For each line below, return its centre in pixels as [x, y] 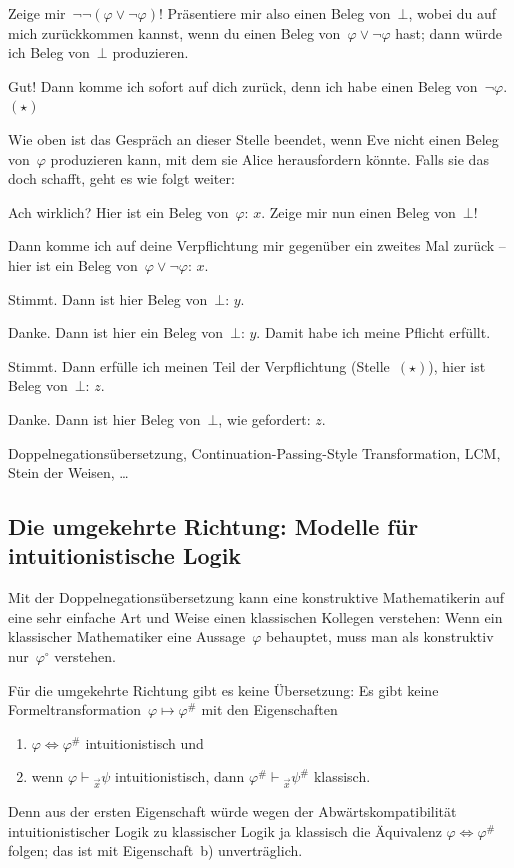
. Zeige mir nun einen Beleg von [358, 211]
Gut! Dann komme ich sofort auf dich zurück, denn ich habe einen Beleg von [243, 85]
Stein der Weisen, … [68, 472]
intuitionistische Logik [125, 555]
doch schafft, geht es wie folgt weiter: [121, 178]
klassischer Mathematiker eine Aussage [127, 636]
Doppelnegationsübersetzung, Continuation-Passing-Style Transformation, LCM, [254, 452]
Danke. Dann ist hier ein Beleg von [115, 332]
